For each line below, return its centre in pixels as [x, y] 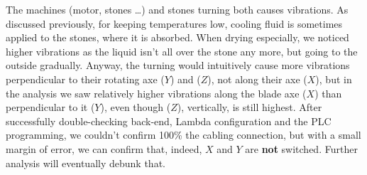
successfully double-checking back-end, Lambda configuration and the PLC [169, 121]
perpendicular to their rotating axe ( [85, 79]
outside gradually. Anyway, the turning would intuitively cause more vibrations [178, 65]
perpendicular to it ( [50, 107]
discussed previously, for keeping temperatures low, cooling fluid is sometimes [174, 23]
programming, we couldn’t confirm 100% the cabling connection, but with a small [183, 135]
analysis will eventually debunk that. [86, 163]
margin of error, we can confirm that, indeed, [104, 148]
